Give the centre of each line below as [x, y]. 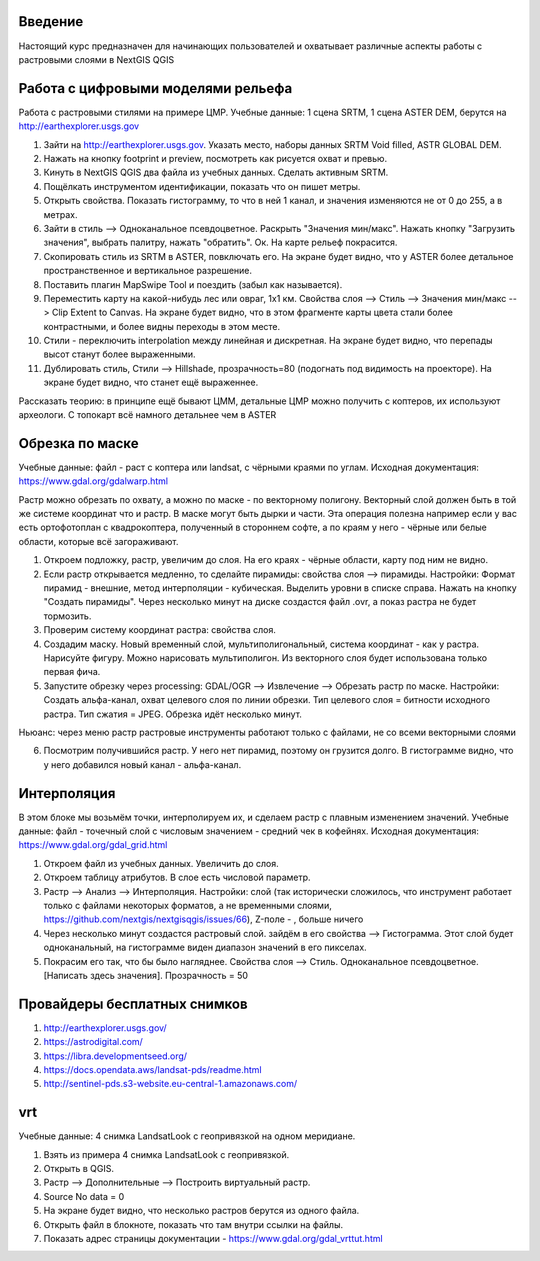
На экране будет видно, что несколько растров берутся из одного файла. [201, 1211]
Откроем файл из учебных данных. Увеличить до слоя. [161, 863]
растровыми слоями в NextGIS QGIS [96, 59]
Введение [51, 21]
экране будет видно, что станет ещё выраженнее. [151, 382]
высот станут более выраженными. [119, 354]
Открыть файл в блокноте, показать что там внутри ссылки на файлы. [193, 1224]
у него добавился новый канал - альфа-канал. [142, 764]
